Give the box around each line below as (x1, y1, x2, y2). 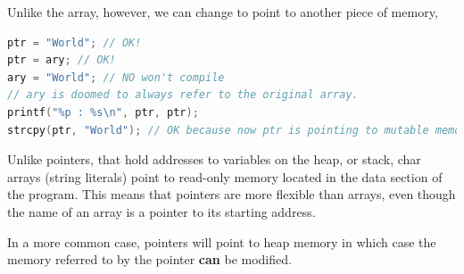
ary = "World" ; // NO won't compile (7, 71, 225, 84)
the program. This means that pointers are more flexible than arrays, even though (7, 185, 456, 203)
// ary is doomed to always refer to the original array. (7, 88, 359, 102)
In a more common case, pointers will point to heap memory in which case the (7, 232, 436, 251)
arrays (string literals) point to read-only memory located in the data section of (7, 167, 443, 186)
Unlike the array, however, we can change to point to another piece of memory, (7, 3, 438, 21)
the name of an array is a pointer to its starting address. (7, 202, 316, 220)
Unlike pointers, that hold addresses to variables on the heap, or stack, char (7, 150, 421, 169)
